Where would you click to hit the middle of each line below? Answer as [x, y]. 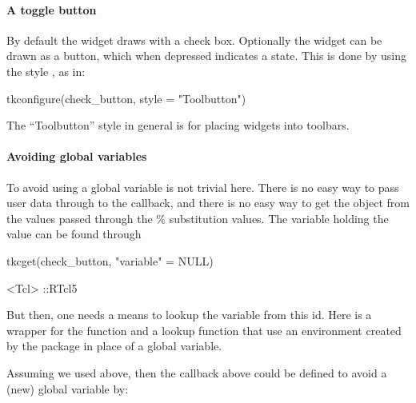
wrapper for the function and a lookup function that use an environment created [204, 330]
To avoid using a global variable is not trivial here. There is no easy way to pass [203, 187]
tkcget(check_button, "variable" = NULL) [110, 260]
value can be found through [74, 234]
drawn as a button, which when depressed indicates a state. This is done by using [207, 56]
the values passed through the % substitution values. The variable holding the [198, 218]
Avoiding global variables [77, 156]
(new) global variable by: [68, 388]
